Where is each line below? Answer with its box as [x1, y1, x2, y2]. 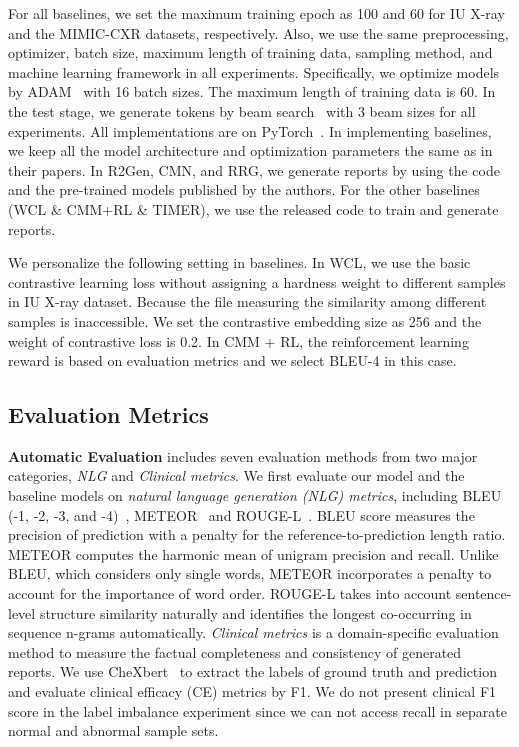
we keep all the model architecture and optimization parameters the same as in [8, 140, 493, 161]
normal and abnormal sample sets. [8, 720, 219, 741]
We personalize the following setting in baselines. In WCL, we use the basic [8, 252, 471, 273]
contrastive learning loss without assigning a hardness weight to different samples [8, 271, 506, 292]
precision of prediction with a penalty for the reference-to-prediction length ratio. [8, 524, 506, 545]
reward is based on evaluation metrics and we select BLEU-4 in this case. [8, 350, 457, 371]
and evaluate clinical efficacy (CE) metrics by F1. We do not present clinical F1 [8, 681, 497, 702]
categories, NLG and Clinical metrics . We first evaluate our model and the [8, 465, 465, 486]
